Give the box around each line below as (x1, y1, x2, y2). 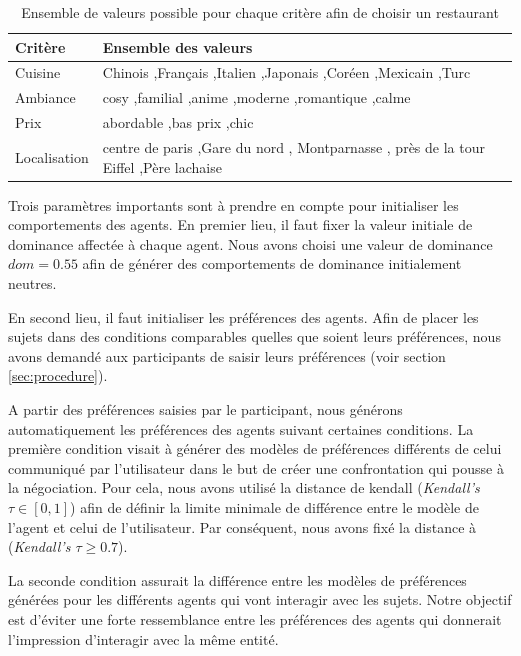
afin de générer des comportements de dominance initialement (82, 253, 462, 274)
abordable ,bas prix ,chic (102, 112, 254, 133)
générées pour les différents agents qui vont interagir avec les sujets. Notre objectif (8, 589, 512, 610)
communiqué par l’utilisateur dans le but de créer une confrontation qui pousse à (8, 457, 504, 478)
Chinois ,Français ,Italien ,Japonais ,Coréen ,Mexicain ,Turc (102, 62, 471, 83)
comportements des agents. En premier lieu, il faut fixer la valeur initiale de (8, 214, 473, 235)
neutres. (8, 273, 57, 294)
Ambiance (15, 87, 76, 108)
